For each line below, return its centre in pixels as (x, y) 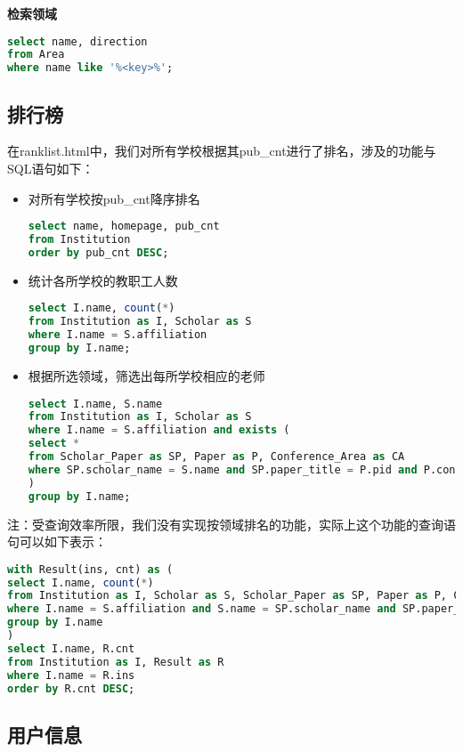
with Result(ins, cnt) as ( (90, 569)
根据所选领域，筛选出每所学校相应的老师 (146, 375)
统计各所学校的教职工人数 (103, 280)
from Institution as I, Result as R (116, 662)
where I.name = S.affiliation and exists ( (159, 430)
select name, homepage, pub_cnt (124, 226)
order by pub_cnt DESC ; (98, 252)
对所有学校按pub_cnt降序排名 (114, 198)
